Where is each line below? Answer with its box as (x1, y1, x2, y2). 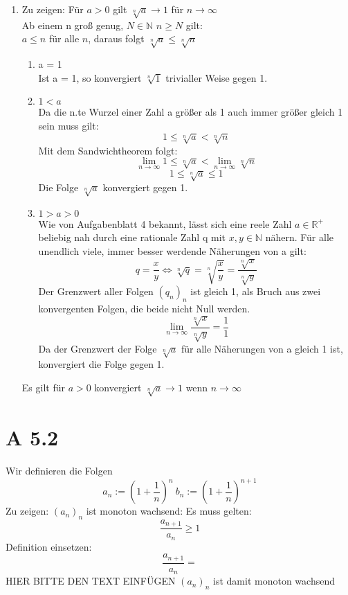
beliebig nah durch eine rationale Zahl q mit (38, 230, 226, 245)
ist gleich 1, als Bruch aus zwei (190, 283, 321, 298)
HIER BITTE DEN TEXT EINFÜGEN (6, 574, 176, 588)
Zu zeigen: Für (21, 2, 84, 16)
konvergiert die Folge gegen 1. (38, 357, 165, 371)
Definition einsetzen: (6, 539, 92, 553)
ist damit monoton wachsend (213, 574, 335, 588)
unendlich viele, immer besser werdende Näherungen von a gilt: (38, 244, 306, 258)
